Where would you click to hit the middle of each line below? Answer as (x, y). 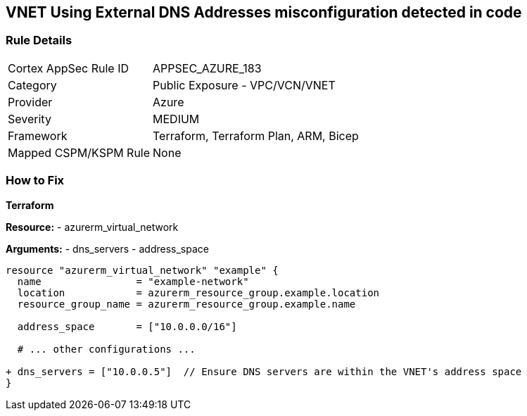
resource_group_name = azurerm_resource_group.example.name (186, 304)
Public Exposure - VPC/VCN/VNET (244, 85)
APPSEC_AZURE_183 (207, 68)
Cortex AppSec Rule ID (69, 68)
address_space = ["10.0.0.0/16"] (127, 326)
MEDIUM (176, 119)
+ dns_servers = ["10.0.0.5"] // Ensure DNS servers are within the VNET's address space (264, 371)
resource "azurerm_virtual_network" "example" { (142, 270)
